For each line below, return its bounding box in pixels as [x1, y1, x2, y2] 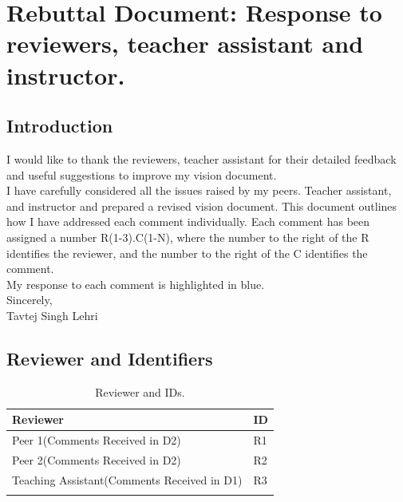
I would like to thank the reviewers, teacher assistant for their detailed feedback [6, 150, 397, 167]
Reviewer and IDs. [95, 383, 185, 400]
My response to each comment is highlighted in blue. [6, 275, 265, 292]
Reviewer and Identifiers [6, 346, 213, 370]
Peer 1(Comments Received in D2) [12, 432, 181, 449]
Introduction [6, 113, 113, 138]
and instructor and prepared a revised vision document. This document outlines [6, 197, 397, 214]
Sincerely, [6, 291, 53, 308]
